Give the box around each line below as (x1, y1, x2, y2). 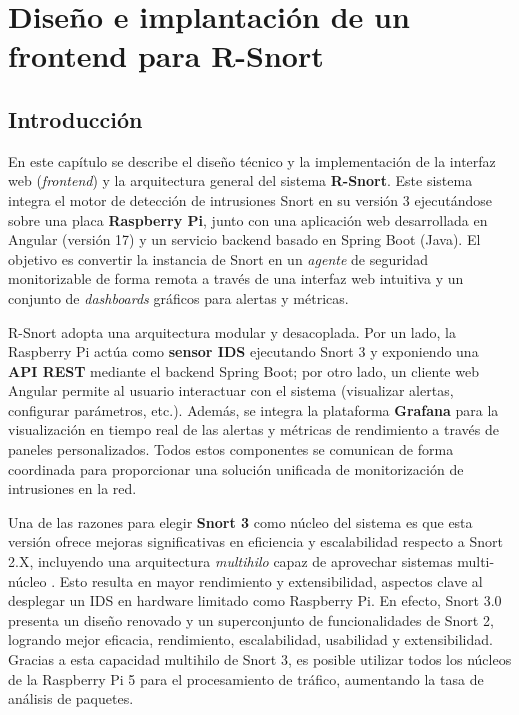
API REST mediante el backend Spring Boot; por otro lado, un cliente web (8, 360, 479, 381)
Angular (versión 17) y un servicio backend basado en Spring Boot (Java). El (8, 229, 481, 250)
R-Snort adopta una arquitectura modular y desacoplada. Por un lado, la (8, 321, 456, 342)
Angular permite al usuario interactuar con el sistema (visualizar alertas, (8, 380, 454, 401)
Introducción (8, 103, 143, 134)
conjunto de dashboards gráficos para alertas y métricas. (8, 287, 349, 308)
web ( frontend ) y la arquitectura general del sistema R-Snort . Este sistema (8, 170, 473, 191)
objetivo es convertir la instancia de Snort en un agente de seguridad (8, 248, 429, 269)
